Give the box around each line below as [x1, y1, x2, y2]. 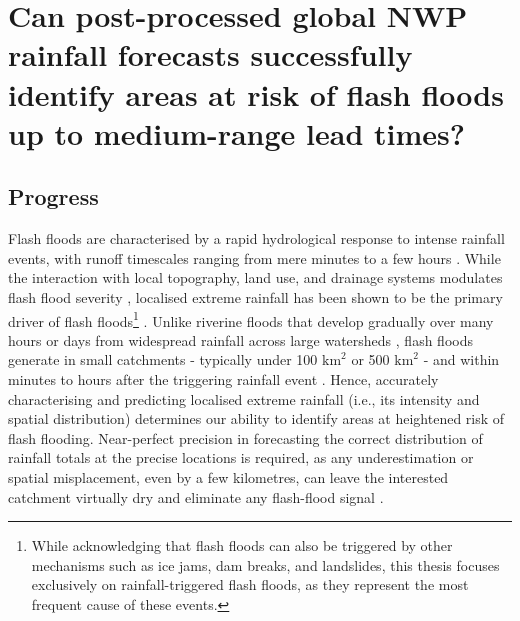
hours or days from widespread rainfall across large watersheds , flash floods [8, 329, 473, 350]
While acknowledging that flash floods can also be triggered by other [31, 535, 453, 556]
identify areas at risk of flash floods [8, 73, 504, 114]
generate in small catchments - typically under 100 [8, 349, 318, 370]
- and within [423, 349, 500, 370]
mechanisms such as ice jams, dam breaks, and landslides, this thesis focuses [31, 554, 500, 575]
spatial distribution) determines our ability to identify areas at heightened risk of [8, 408, 505, 429]
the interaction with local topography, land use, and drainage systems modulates [8, 267, 503, 288]
